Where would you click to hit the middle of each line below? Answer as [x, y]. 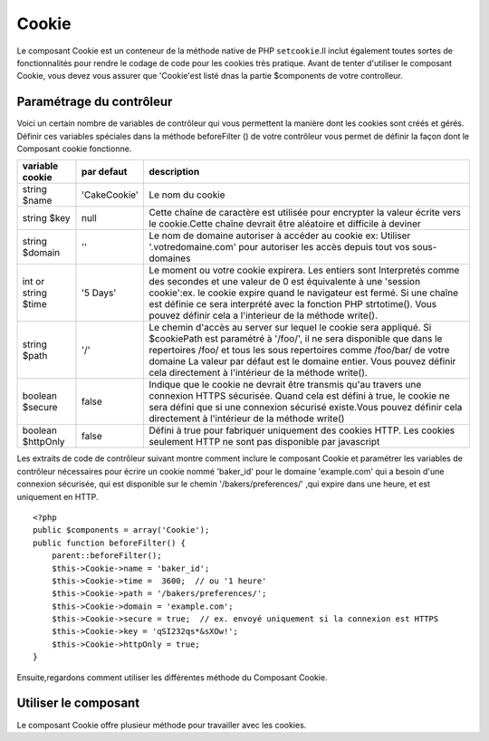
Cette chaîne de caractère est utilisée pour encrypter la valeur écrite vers [305, 213]
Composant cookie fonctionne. [74, 149]
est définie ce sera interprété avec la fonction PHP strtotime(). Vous [293, 304]
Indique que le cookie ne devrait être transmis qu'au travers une [285, 385]
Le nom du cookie [187, 195]
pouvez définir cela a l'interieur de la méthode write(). [264, 315]
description [174, 172]
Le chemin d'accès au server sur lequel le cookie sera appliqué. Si [290, 328]
